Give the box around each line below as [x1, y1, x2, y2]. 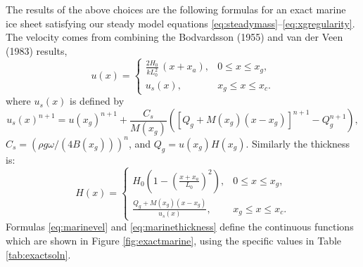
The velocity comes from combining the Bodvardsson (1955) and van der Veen [6, 30, 343, 44]
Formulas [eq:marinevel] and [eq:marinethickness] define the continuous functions [6, 219, 354, 234]
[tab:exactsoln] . [6, 247, 71, 261]
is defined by [70, 93, 125, 108]
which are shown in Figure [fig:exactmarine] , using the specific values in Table [6, 233, 342, 248]
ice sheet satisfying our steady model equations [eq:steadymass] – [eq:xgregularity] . [6, 15, 355, 30]
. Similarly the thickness [246, 136, 350, 150]
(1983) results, [6, 43, 68, 58]
